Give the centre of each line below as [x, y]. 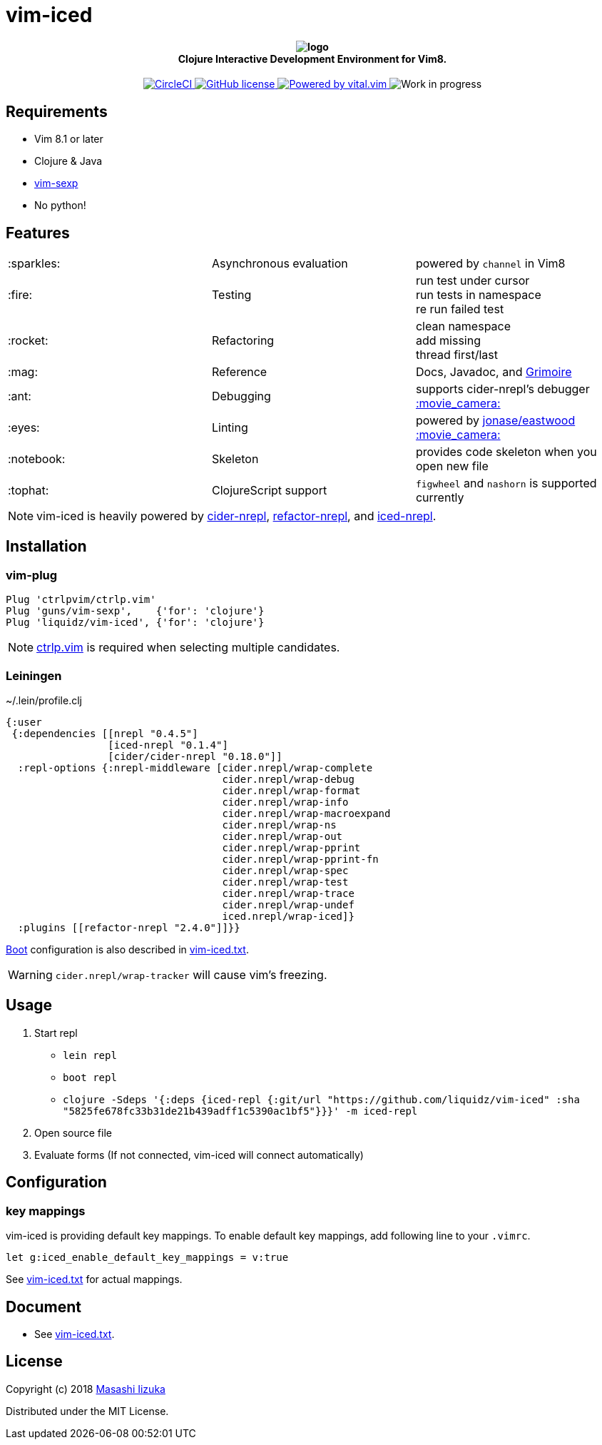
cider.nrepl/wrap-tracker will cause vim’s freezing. [191, 975]
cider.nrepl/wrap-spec [285, 871]
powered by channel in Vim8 [490, 264]
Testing [231, 295]
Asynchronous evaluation [280, 264]
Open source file [73, 1132]
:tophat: [29, 491]
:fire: [20, 295]
